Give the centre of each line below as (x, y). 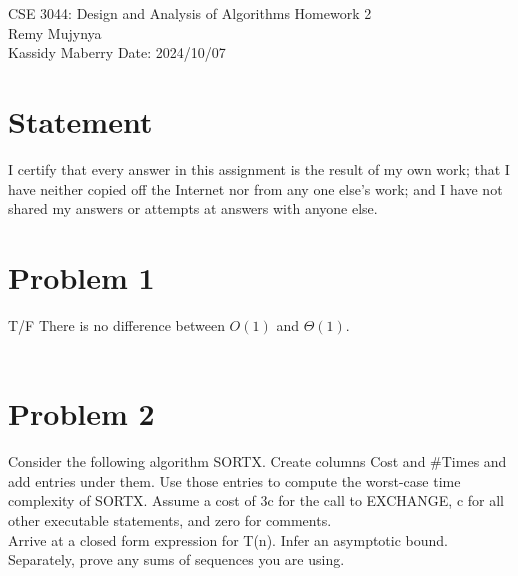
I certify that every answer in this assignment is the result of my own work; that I (259, 168)
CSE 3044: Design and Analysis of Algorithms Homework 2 (190, 13)
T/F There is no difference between (116, 324)
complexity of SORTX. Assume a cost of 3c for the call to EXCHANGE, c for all (256, 500)
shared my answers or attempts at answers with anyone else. (193, 208)
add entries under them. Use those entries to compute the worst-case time (234, 480)
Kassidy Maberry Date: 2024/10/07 (117, 52)
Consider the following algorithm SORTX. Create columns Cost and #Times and (257, 461)
